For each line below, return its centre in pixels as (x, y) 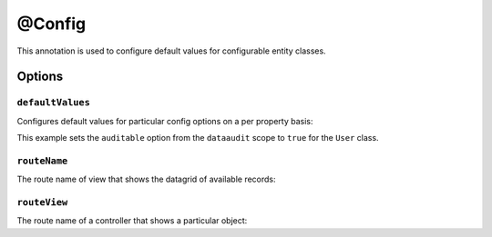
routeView (42, 202)
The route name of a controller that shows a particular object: (132, 221)
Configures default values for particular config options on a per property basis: (165, 121)
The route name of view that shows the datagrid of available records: (147, 179)
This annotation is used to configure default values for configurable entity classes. (172, 51)
